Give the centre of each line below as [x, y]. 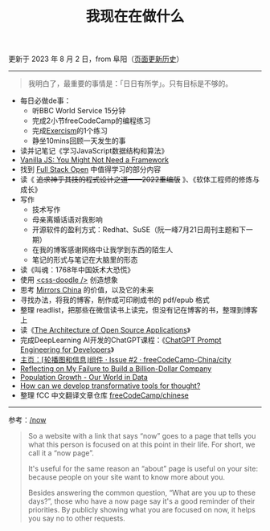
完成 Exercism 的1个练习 [70, 131]
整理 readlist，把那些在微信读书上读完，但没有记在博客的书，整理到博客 [139, 310]
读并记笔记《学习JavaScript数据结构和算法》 [94, 151]
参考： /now [27, 420]
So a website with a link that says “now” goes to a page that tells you [142, 436]
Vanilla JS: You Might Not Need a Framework [94, 160]
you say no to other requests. [77, 518]
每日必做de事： [45, 100]
